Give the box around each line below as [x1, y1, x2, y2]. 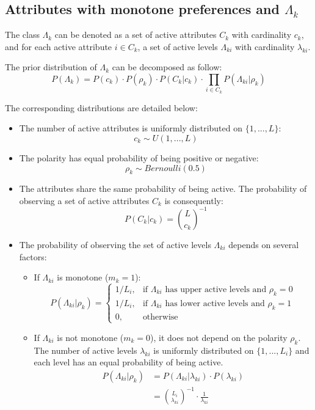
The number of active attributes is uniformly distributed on [19, 122, 242, 134]
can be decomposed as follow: [112, 60, 222, 73]
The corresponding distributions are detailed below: [5, 101, 198, 114]
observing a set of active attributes [19, 194, 150, 207]
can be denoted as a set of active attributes [54, 28, 217, 41]
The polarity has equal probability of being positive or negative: [19, 151, 259, 164]
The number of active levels [34, 343, 137, 356]
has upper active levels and [165, 285, 267, 295]
